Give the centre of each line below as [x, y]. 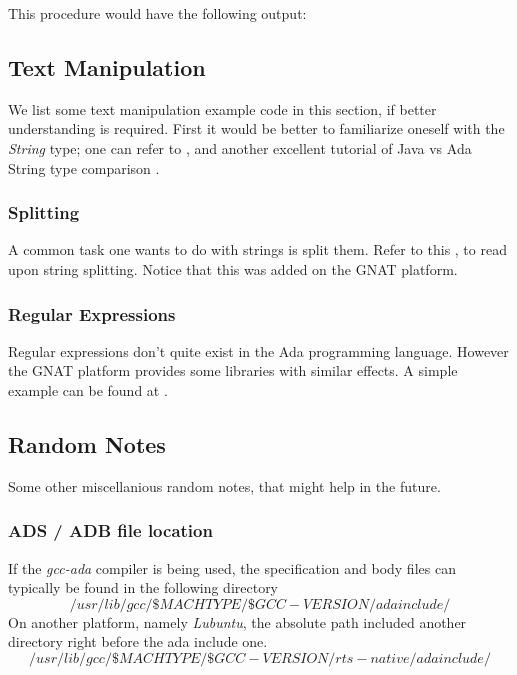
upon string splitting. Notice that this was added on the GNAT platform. [233, 268]
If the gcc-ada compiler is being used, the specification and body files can [232, 567]
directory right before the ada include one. [138, 641]
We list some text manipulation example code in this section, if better [222, 108]
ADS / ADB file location [110, 530]
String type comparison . [84, 167]
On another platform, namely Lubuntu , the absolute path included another [237, 621]
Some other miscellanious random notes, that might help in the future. [224, 485]
